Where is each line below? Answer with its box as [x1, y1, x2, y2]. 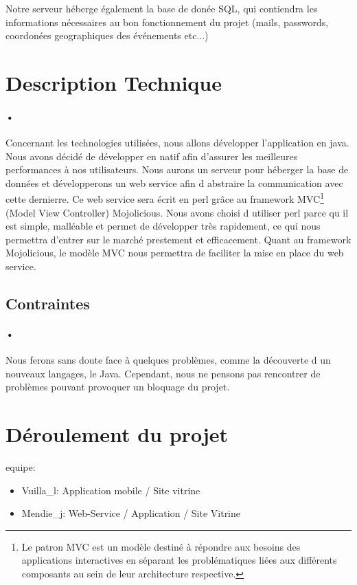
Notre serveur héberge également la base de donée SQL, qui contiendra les [5, 1, 318, 15]
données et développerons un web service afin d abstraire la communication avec [5, 175, 343, 190]
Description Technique [5, 68, 222, 96]
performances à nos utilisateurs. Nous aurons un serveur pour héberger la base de [5, 162, 349, 177]
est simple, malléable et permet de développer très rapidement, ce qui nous [5, 219, 321, 233]
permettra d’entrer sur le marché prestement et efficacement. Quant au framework [5, 232, 352, 246]
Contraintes [5, 292, 90, 313]
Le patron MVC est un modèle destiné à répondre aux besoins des [21, 539, 301, 553]
